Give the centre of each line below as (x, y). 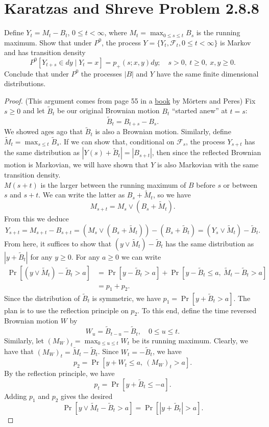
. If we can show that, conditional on (117, 141)
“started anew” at (200, 110)
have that (19, 351)
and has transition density (45, 52)
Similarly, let (24, 340)
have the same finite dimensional (207, 73)
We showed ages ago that (44, 131)
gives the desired (87, 396)
